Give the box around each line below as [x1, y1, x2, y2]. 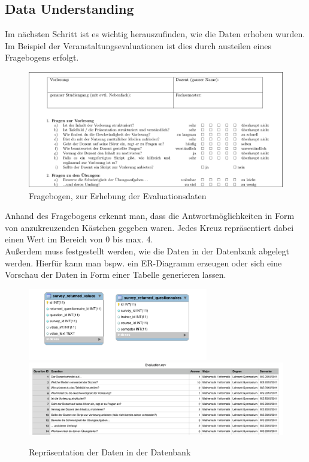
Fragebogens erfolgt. [5, 51, 79, 64]
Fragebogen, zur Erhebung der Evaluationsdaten [29, 189, 207, 202]
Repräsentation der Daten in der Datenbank [29, 446, 191, 458]
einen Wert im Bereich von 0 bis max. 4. [5, 233, 153, 245]
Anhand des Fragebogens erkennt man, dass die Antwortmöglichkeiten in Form [5, 209, 295, 222]
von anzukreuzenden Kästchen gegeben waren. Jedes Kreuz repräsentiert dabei [5, 221, 294, 233]
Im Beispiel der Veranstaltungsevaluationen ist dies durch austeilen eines [5, 39, 271, 52]
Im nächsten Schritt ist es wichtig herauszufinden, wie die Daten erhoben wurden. [5, 28, 305, 40]
